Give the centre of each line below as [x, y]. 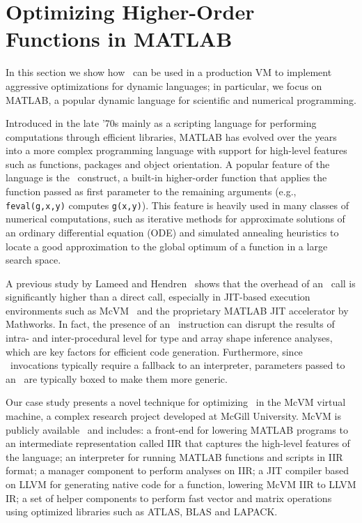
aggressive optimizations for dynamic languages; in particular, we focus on [164, 85]
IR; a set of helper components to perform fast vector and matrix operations [169, 498]
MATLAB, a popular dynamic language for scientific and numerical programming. [181, 99]
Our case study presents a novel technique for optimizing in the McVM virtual [176, 402]
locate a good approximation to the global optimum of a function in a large [167, 246]
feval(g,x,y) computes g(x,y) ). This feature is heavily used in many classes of [178, 205]
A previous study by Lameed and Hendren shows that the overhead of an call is [181, 283]
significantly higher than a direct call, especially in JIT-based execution [158, 297]
